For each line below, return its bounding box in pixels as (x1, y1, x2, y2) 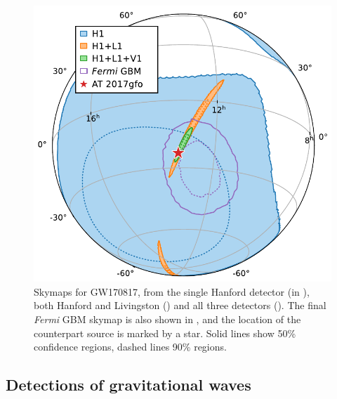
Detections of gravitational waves (6, 374, 251, 395)
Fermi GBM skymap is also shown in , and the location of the (34, 312, 301, 327)
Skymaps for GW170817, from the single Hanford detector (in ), (34, 284, 310, 299)
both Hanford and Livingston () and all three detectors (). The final (34, 298, 326, 313)
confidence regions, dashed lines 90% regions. (34, 339, 227, 354)
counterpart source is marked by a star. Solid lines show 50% (34, 325, 296, 340)
